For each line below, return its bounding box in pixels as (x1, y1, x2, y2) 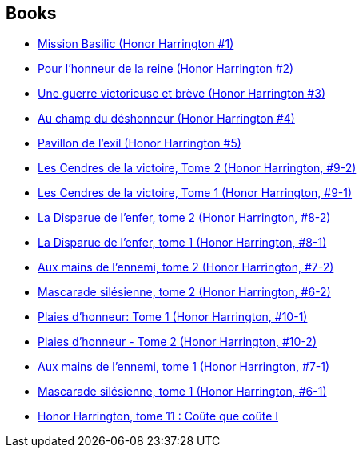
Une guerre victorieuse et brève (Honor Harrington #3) (38, 86, 325, 101)
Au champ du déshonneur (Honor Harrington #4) (38, 111, 295, 126)
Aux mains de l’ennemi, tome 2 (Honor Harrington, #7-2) (38, 260, 334, 275)
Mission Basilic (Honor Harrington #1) (38, 37, 234, 51)
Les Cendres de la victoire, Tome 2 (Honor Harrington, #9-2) (38, 161, 357, 175)
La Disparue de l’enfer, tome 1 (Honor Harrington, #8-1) (38, 235, 327, 250)
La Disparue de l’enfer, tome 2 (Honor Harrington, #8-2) (38, 211, 331, 225)
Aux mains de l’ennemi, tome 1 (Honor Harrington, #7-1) (38, 360, 330, 374)
